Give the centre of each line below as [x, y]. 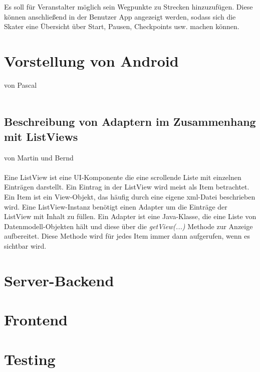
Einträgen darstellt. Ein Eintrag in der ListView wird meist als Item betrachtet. [127, 187]
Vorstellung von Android [91, 60]
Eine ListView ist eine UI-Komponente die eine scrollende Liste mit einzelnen [123, 177]
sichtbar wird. [25, 246]
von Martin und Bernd [39, 157]
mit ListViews [41, 136]
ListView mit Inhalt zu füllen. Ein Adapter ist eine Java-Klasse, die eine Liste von [130, 216]
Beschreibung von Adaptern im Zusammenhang [130, 122]
